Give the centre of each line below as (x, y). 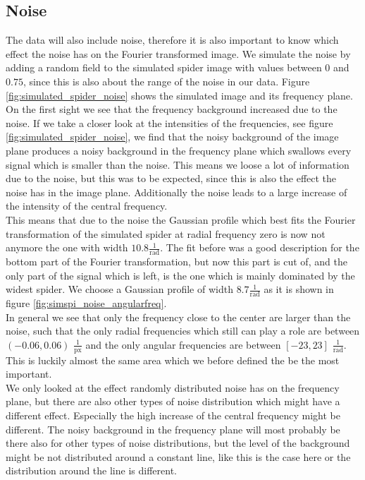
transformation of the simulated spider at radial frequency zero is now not (166, 233)
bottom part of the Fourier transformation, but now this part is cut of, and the (177, 261)
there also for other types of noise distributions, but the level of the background (178, 443)
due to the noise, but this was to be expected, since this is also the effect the (171, 178)
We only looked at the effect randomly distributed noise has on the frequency (173, 387)
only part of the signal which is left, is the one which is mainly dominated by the (180, 275)
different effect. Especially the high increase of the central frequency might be (173, 415)
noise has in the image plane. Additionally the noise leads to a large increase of (177, 192)
